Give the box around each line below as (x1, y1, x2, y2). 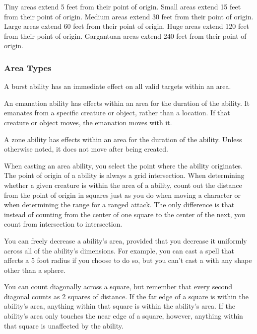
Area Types (4, 61, 52, 74)
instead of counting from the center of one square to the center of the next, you (4, 209, 246, 219)
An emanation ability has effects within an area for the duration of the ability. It (4, 97, 250, 108)
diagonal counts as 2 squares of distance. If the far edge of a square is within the (4, 291, 249, 301)
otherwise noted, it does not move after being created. (4, 144, 168, 154)
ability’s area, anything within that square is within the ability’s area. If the (4, 301, 235, 311)
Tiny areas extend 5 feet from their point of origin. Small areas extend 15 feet (4, 1, 241, 11)
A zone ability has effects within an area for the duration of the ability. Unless (4, 134, 242, 144)
